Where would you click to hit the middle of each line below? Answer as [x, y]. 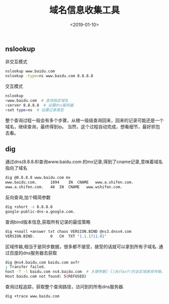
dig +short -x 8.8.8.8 [29, 207]
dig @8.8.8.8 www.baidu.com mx [38, 178]
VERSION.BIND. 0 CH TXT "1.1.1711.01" [56, 236]
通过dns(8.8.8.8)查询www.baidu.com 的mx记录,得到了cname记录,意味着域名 [84, 162]
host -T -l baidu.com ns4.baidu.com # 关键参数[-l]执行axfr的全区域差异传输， [85, 272]
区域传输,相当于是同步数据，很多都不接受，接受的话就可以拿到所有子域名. [81, 246]
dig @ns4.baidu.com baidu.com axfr [43, 262]
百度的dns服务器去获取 [33, 252]
